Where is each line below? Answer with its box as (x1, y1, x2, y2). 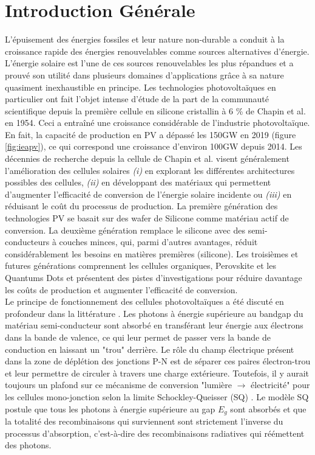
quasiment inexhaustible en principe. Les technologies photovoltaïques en (5, 80, 276, 93)
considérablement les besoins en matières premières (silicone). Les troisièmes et (5, 247, 299, 260)
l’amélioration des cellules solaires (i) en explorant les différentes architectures (5, 164, 295, 176)
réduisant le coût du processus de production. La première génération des (5, 200, 278, 212)
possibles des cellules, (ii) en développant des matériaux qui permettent (5, 176, 271, 189)
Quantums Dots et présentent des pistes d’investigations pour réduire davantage (5, 271, 302, 283)
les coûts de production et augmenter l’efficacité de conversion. (5, 283, 238, 296)
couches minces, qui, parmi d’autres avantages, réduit (59, 235, 258, 248)
